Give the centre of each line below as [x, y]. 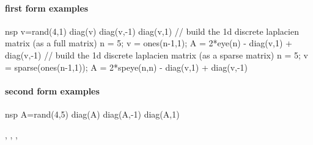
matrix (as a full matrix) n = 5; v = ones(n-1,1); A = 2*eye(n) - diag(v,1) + [149, 43]
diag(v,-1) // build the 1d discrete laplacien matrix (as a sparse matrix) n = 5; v [156, 55]
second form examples [52, 90]
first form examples [47, 8]
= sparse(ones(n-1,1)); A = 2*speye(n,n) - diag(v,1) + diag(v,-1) [127, 67]
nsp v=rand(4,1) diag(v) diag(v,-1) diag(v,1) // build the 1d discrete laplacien [152, 31]
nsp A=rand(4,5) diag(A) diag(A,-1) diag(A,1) [92, 114]
